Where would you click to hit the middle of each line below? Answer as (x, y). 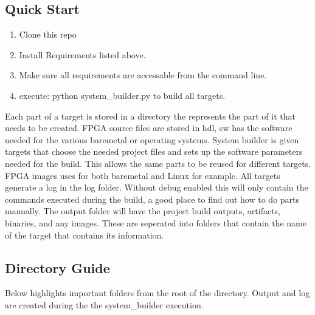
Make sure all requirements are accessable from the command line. (143, 75)
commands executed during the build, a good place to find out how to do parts (152, 199)
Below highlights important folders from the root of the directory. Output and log (157, 293)
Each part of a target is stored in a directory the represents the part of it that (150, 116)
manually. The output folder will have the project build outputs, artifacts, (143, 211)
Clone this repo (48, 34)
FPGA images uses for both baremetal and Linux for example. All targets (143, 175)
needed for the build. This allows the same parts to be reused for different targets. (158, 163)
